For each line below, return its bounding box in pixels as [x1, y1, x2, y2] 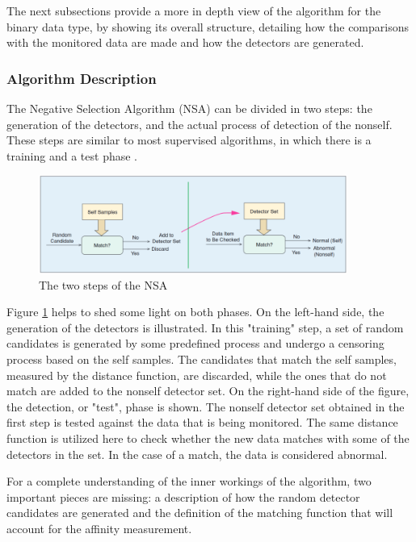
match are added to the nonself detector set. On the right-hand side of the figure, [6, 382, 410, 399]
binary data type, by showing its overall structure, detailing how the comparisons [6, 18, 409, 35]
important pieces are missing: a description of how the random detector [6, 488, 360, 505]
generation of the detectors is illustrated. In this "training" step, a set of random [6, 319, 404, 336]
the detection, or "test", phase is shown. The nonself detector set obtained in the [6, 398, 405, 415]
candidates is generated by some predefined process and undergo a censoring [6, 335, 384, 352]
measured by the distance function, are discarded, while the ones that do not [6, 366, 387, 383]
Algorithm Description [6, 68, 157, 88]
